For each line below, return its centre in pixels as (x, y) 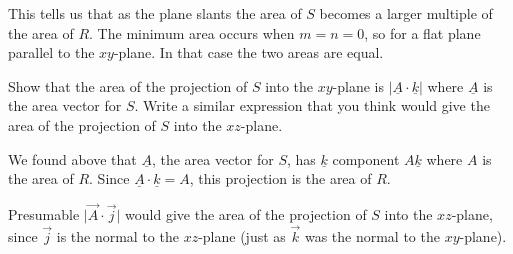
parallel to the (51, 52)
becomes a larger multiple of (406, 13)
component (366, 158)
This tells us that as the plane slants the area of (155, 13)
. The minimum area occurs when (192, 32)
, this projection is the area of (280, 178)
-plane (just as (242, 235)
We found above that (72, 158)
